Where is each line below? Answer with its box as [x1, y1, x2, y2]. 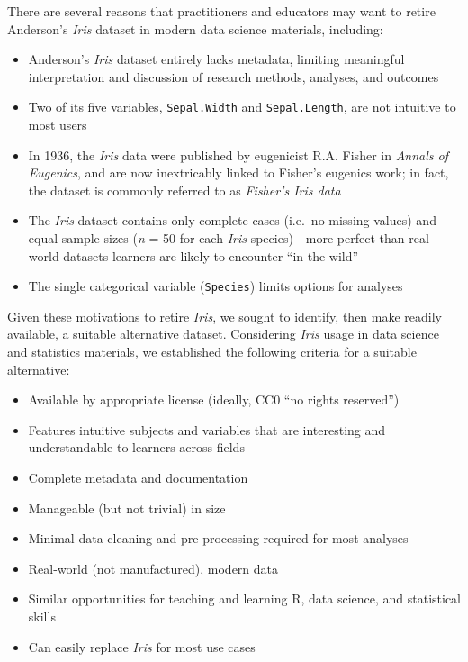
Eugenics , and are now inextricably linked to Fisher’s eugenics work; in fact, [28, 163, 449, 182]
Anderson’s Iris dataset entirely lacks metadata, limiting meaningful [28, 50, 405, 68]
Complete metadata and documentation [28, 468, 248, 486]
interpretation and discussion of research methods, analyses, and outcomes [28, 67, 439, 86]
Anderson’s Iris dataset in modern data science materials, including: [7, 19, 383, 38]
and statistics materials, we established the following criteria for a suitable [7, 342, 417, 361]
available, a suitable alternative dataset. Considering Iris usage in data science [7, 324, 439, 343]
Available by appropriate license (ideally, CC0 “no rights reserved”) [28, 390, 400, 409]
